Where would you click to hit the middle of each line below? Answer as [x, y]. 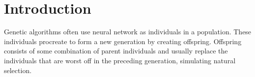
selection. [18, 70]
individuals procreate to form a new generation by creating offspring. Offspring [123, 41]
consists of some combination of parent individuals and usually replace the [116, 51]
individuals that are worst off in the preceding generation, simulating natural [120, 60]
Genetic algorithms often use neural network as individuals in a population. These [128, 32]
